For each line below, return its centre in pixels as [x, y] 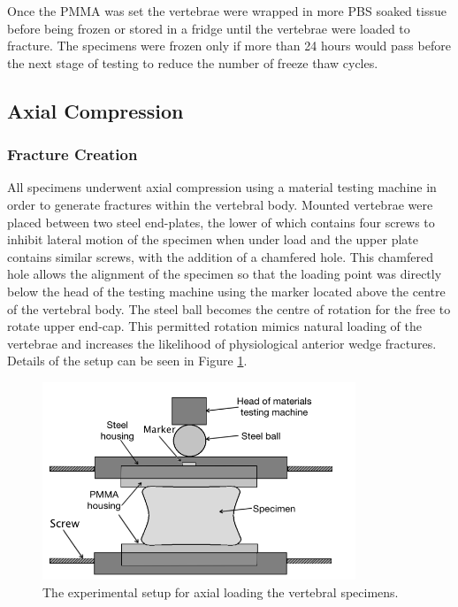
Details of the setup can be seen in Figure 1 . [127, 361]
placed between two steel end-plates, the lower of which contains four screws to [221, 222]
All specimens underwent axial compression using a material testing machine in [222, 187]
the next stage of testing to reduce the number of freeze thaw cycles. [193, 62]
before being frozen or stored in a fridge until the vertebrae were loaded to [209, 28]
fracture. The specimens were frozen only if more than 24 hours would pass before [229, 46]
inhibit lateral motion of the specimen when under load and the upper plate [213, 239]
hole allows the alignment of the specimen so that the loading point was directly [225, 274]
